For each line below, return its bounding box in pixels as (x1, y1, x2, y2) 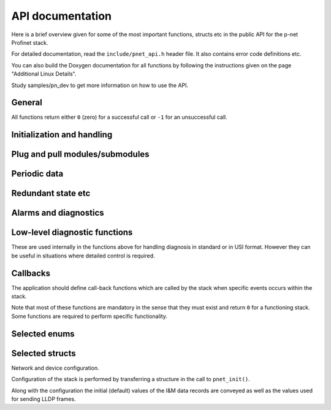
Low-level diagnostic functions (11, 227, 133, 238)
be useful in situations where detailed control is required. (11, 252, 156, 259)
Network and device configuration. (11, 364, 99, 371)
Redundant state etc (11, 188, 91, 199)
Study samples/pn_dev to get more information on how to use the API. (11, 82, 189, 89)
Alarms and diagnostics (11, 208, 104, 218)
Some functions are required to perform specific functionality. (11, 313, 168, 320)
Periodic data (11, 169, 64, 179)
